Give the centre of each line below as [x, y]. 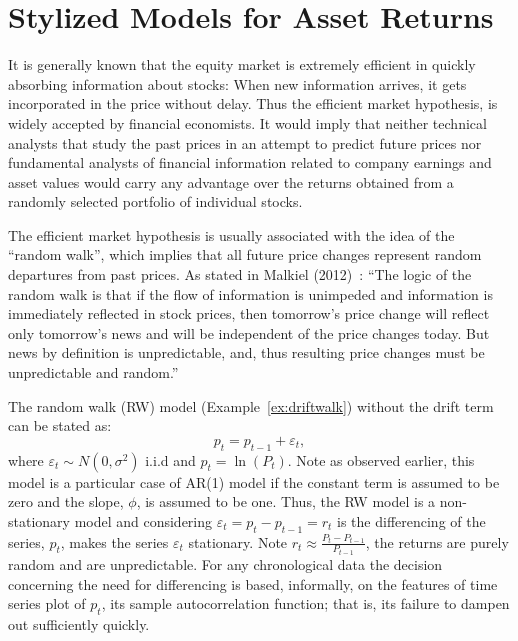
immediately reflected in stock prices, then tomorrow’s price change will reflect [249, 313]
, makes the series [114, 541]
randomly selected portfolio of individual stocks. [155, 201]
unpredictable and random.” [93, 372]
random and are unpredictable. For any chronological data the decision [225, 564]
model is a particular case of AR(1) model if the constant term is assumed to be [254, 481]
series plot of [47, 603]
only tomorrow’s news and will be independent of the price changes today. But [249, 332]
